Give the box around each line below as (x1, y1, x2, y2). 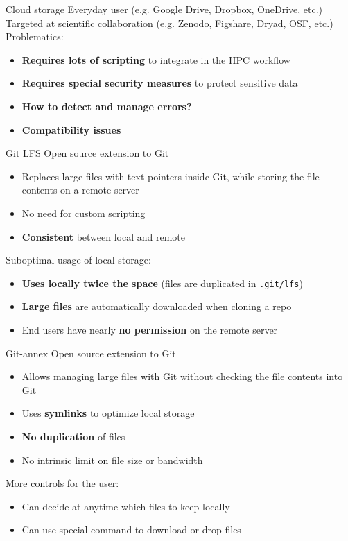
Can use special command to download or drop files (21, 522, 241, 537)
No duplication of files (21, 429, 125, 443)
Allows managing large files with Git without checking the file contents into (21, 369, 343, 384)
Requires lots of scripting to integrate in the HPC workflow (21, 52, 290, 67)
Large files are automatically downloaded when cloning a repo (21, 299, 292, 314)
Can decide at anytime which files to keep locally (21, 499, 230, 513)
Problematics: (6, 29, 64, 44)
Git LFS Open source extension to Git (6, 146, 169, 160)
